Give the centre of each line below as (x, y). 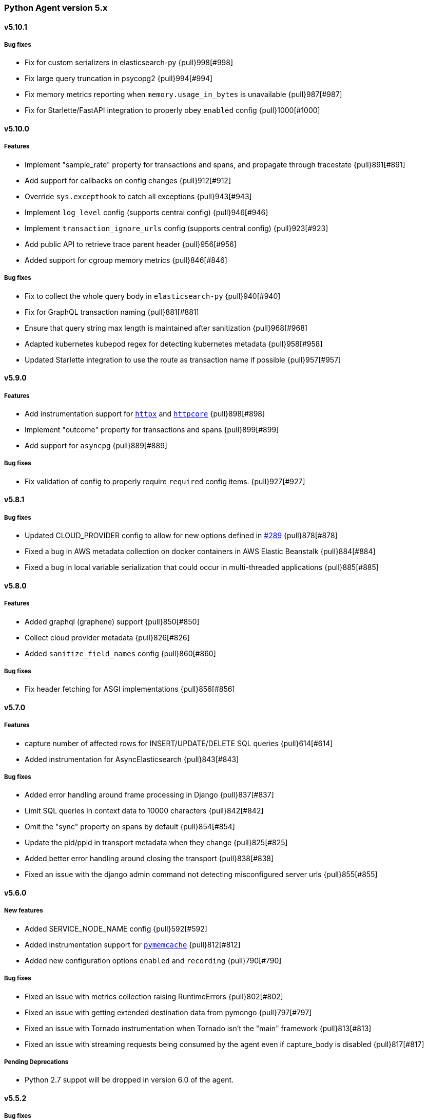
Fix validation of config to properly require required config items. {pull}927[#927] (165, 481)
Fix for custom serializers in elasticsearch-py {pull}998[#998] (129, 63)
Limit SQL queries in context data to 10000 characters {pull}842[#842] (144, 811)
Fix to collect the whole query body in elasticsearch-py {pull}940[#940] (153, 296)
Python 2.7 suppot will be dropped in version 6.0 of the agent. (129, 1080)
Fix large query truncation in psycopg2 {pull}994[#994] (119, 79)
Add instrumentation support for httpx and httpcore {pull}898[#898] (145, 413)
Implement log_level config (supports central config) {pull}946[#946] (147, 212)
